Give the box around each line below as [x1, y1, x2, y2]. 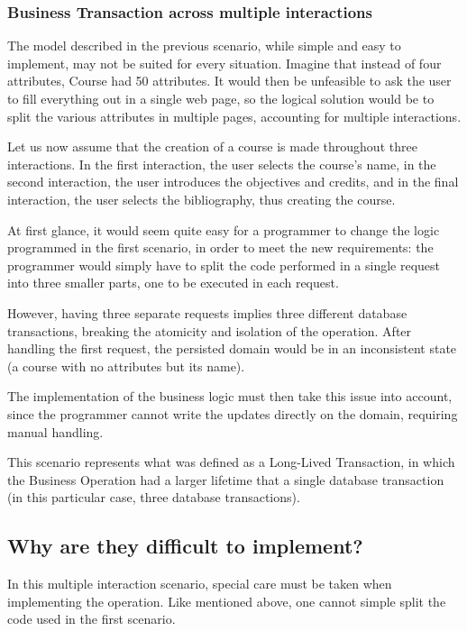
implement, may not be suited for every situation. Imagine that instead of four [7, 53, 442, 72]
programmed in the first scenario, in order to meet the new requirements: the [7, 238, 434, 257]
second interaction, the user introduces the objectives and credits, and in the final [7, 172, 459, 191]
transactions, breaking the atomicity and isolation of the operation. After [7, 321, 412, 340]
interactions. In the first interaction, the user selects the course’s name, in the [7, 154, 436, 173]
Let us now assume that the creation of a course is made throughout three [7, 137, 417, 156]
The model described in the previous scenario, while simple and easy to [7, 36, 401, 55]
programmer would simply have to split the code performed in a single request [7, 255, 441, 274]
